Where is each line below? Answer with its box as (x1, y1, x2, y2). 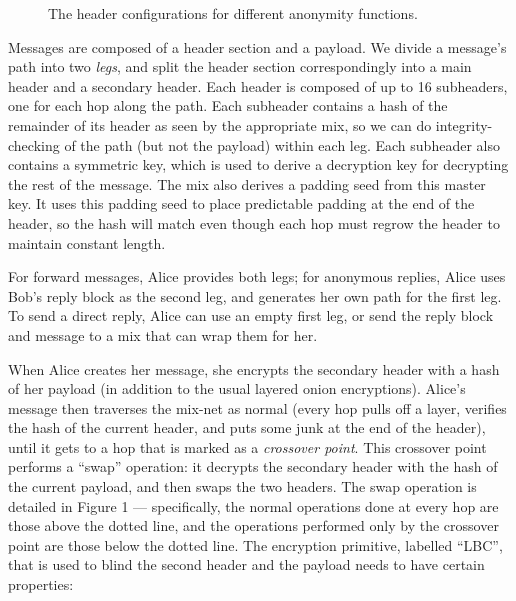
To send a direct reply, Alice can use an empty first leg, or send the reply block (8, 305, 494, 326)
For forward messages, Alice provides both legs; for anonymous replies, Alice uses (8, 266, 506, 287)
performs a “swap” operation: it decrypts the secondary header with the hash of (8, 456, 498, 477)
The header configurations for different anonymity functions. (48, 3, 418, 23)
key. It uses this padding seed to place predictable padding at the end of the (8, 193, 475, 214)
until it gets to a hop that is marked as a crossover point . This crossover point (8, 436, 487, 457)
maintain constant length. (8, 232, 166, 253)
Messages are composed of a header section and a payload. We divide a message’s (8, 36, 507, 57)
